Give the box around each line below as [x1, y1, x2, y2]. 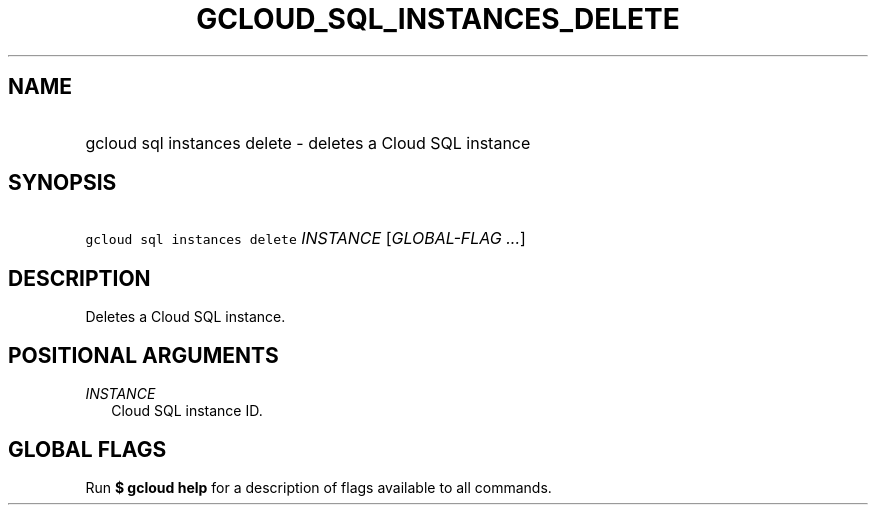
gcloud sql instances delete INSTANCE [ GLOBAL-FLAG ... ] [85, 228, 526, 249]
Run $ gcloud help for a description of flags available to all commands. [85, 478, 552, 496]
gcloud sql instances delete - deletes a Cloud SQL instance [85, 132, 531, 153]
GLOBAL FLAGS [8, 436, 167, 462]
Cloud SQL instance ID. [111, 402, 263, 420]
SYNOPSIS [8, 170, 117, 196]
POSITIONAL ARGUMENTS [8, 342, 279, 368]
